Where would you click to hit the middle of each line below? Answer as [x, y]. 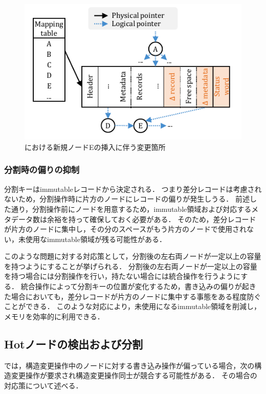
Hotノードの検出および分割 [74, 344]
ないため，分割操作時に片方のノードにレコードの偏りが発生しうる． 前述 [127, 199]
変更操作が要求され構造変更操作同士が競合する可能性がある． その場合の [134, 375]
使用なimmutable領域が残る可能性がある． [96, 239]
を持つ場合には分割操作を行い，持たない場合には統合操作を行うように [123, 276]
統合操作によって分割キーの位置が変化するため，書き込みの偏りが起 [135, 286]
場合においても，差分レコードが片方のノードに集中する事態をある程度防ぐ [136, 296]
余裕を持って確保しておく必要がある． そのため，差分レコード [151, 219]
